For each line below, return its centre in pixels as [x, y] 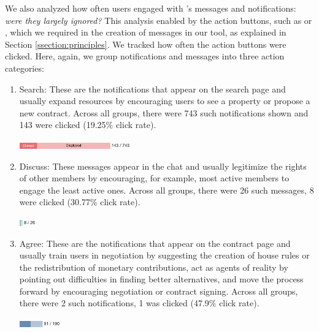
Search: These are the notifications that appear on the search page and [152, 89]
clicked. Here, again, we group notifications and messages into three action [145, 56]
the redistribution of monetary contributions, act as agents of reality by [154, 267]
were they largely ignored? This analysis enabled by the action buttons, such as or [159, 20]
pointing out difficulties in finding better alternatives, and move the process [161, 279]
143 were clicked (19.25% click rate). [88, 125]
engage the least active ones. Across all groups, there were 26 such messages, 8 [167, 190]
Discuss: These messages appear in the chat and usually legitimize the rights [163, 166]
